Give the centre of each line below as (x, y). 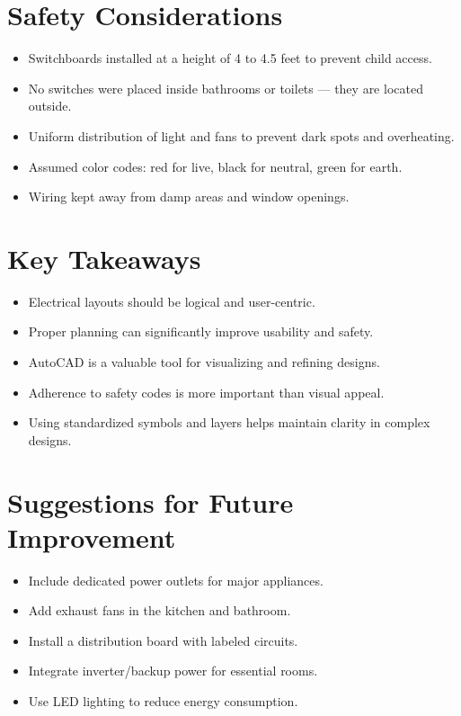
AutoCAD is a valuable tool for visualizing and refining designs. (204, 362)
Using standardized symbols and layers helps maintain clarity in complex (229, 422)
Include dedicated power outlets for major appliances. (176, 580)
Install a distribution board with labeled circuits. (163, 640)
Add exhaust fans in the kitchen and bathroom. (160, 610)
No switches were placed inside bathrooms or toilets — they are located (226, 88)
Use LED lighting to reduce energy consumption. (163, 701)
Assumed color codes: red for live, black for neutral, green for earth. (215, 166)
